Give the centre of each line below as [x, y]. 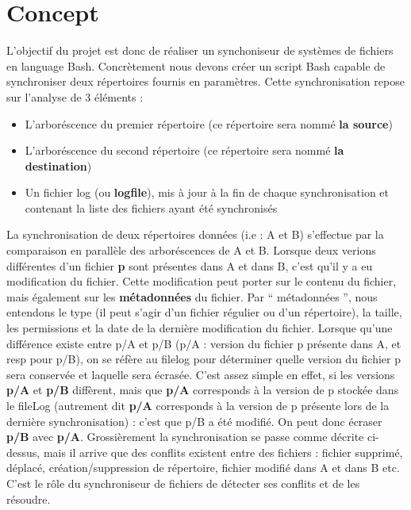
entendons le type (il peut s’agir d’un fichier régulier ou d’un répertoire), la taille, [204, 312]
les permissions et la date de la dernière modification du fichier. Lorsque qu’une [200, 328]
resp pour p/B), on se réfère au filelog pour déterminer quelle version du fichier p [204, 359]
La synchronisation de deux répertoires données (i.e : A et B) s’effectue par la [195, 234]
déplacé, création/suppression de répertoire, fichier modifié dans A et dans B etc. [203, 468]
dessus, [23, 452]
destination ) [58, 165]
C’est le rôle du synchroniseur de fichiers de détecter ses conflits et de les [183, 483]
